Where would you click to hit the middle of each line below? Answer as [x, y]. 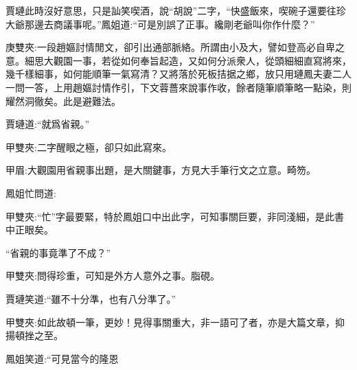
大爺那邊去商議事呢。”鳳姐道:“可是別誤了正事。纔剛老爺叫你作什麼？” [160, 24]
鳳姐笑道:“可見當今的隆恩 [62, 358]
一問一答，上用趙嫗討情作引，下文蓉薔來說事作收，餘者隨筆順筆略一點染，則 [178, 87]
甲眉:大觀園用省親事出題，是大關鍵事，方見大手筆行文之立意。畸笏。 [161, 170]
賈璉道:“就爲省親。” [48, 124]
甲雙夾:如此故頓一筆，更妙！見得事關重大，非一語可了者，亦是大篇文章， [170, 322]
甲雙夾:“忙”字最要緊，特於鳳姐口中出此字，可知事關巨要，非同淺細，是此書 [175, 216]
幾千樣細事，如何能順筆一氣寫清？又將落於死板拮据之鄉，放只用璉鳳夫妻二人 [178, 74]
